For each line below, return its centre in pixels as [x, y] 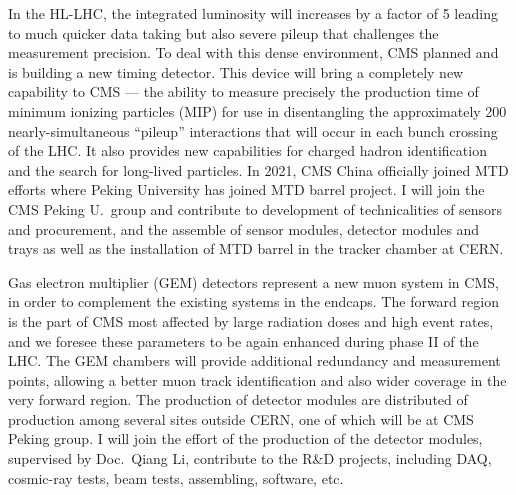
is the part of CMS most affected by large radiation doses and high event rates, [251, 320]
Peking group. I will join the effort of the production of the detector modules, [245, 438]
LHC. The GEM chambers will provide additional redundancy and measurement [254, 360]
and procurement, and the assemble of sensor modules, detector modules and [244, 228]
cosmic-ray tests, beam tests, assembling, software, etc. [176, 477]
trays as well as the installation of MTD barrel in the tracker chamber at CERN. [256, 248]
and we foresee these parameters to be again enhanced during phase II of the [243, 340]
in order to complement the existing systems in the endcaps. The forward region [253, 301]
